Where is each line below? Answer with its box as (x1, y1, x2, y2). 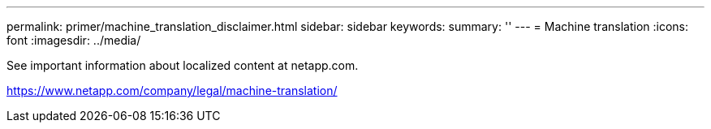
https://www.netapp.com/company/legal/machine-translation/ (6, 84, 338, 97)
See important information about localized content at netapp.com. (6, 58, 359, 72)
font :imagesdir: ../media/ (6, 33, 141, 47)
